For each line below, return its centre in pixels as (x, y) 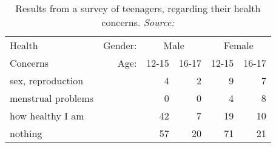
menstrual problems (52, 98)
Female (238, 45)
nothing (26, 133)
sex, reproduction (47, 80)
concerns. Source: (138, 22)
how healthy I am (47, 116)
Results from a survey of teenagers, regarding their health (138, 8)
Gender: (120, 45)
